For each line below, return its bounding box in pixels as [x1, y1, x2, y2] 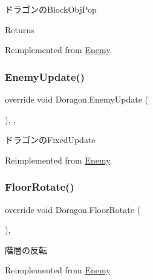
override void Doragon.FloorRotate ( [5, 203, 140, 215]
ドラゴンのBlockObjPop [5, 3, 97, 15]
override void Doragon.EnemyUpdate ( [5, 93, 148, 105]
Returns [5, 23, 34, 36]
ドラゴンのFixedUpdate [5, 133, 96, 146]
